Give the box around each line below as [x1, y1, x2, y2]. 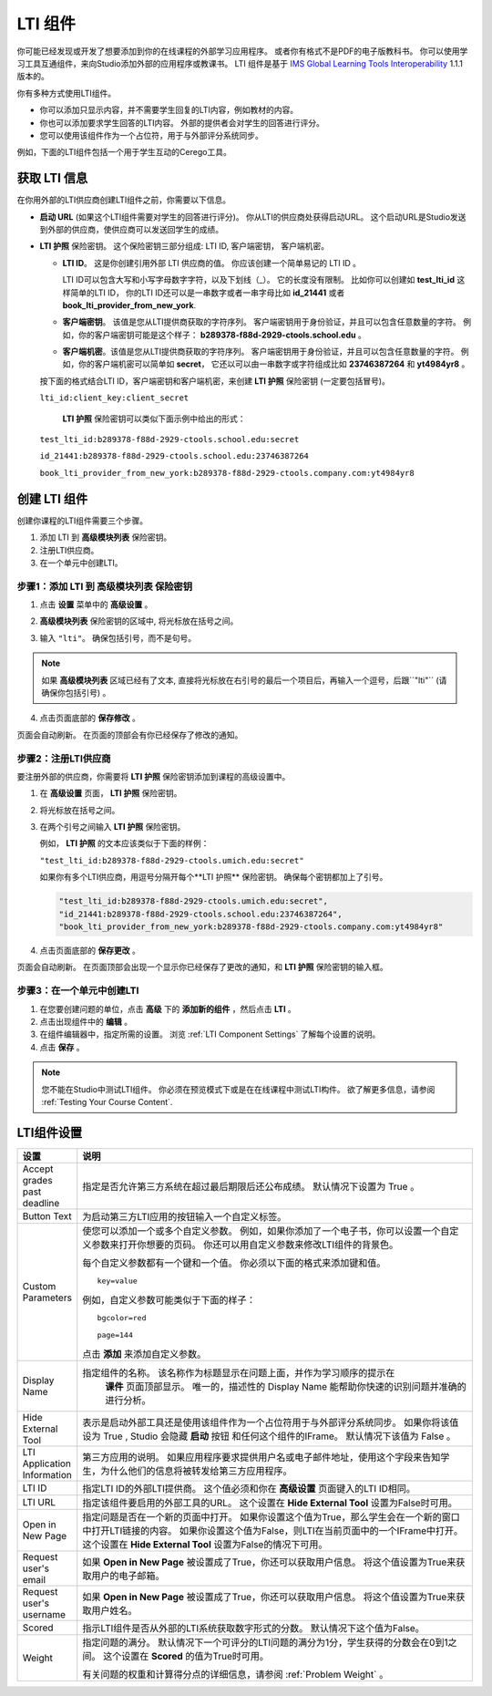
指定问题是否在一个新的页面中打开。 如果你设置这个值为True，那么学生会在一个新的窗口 [82, 1510, 460, 1523]
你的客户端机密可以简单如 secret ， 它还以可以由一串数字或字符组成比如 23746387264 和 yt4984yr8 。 [77, 358, 470, 369]
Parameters [22, 1291, 73, 1304]
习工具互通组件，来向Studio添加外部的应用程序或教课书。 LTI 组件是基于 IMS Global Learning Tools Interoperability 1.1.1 [16, 57, 464, 68]
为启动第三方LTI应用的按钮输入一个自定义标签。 [82, 1210, 287, 1223]
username [22, 1608, 67, 1620]
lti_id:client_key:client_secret [39, 393, 190, 403]
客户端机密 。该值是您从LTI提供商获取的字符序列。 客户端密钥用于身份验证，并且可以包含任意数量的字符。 [62, 346, 459, 357]
